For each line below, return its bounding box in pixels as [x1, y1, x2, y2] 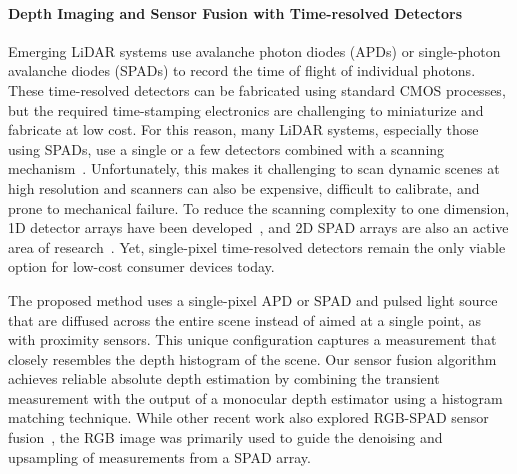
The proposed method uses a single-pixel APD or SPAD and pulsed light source [8, 289, 498, 310]
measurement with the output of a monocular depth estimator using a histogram [8, 387, 503, 408]
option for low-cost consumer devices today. [8, 256, 275, 277]
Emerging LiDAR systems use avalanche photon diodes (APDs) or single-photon [8, 40, 501, 61]
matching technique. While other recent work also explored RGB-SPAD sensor [8, 407, 489, 428]
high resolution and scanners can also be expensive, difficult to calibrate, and [8, 177, 480, 198]
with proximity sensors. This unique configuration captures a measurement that [8, 329, 497, 350]
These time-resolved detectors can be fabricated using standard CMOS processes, [8, 79, 506, 100]
